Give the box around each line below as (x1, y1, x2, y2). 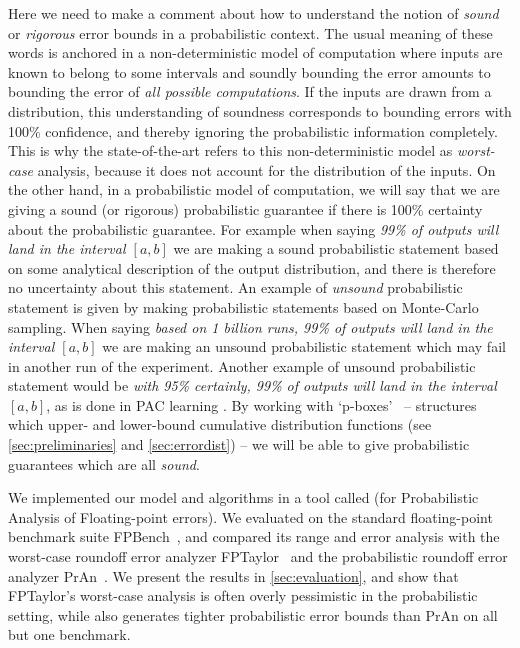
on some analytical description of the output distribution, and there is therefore (8, 257, 496, 278)
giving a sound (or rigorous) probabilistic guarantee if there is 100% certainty (8, 198, 483, 219)
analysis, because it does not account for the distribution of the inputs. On (37, 159, 496, 180)
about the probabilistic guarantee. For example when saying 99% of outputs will (8, 218, 499, 239)
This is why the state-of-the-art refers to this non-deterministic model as (8, 140, 453, 161)
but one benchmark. (8, 624, 131, 645)
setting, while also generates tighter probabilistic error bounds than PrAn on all (8, 604, 498, 625)
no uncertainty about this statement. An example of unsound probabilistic (8, 277, 463, 298)
